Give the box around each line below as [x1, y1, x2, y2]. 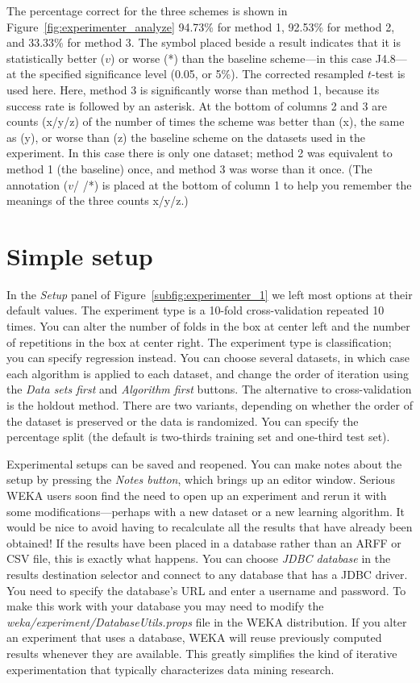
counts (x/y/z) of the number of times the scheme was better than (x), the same [6, 113, 405, 130]
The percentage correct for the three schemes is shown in [6, 2, 288, 19]
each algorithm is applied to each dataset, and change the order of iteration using [6, 364, 409, 381]
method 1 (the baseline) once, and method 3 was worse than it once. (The [6, 160, 372, 177]
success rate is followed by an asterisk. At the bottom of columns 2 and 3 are [6, 97, 387, 114]
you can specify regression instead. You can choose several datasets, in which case [6, 349, 410, 366]
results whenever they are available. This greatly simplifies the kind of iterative [6, 644, 397, 661]
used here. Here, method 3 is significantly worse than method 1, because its [6, 81, 380, 98]
